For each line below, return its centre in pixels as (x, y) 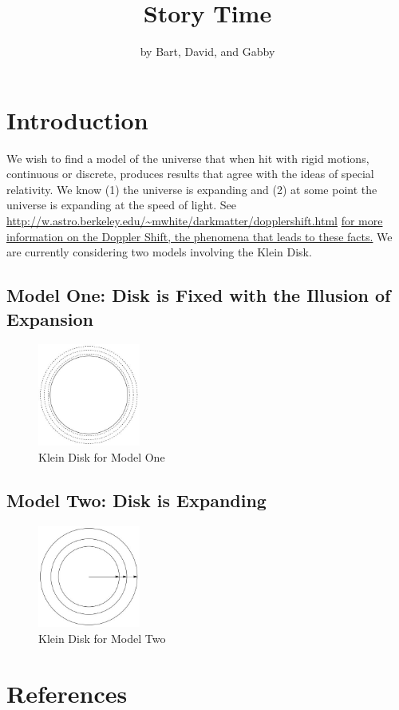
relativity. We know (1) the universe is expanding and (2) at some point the (192, 189)
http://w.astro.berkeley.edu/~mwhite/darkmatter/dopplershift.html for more (195, 221)
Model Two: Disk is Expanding (136, 500)
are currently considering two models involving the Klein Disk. (159, 252)
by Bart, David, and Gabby (207, 52)
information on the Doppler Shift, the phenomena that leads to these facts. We (199, 236)
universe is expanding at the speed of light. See (122, 205)
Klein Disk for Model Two (102, 639)
